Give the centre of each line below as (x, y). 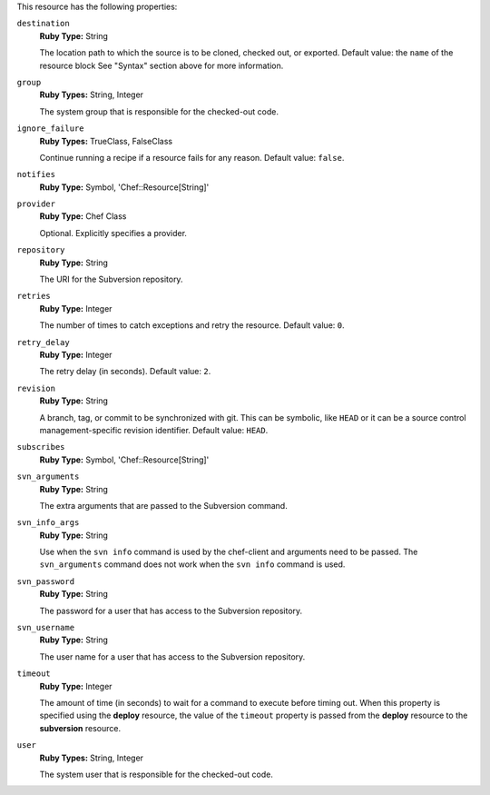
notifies (36, 174)
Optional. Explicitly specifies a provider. (113, 233)
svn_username (46, 628)
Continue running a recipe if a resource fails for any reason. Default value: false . (192, 157)
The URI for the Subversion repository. (111, 279)
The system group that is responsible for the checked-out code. (159, 111)
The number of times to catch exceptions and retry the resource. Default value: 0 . (192, 325)
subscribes (41, 447)
